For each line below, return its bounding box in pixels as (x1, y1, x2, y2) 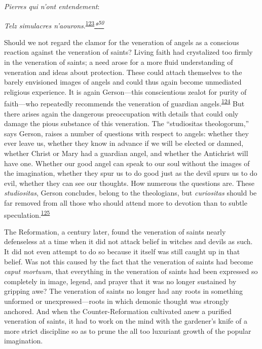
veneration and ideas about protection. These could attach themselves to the (4, 66, 242, 77)
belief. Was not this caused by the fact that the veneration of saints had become (4, 256, 253, 266)
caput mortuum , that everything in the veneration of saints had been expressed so (4, 266, 258, 277)
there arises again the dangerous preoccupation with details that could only (4, 108, 239, 119)
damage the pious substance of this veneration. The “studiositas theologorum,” (4, 118, 249, 129)
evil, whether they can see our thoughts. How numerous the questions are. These (4, 177, 255, 188)
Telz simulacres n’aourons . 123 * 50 (4, 18, 104, 30)
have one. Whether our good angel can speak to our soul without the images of (4, 158, 250, 168)
